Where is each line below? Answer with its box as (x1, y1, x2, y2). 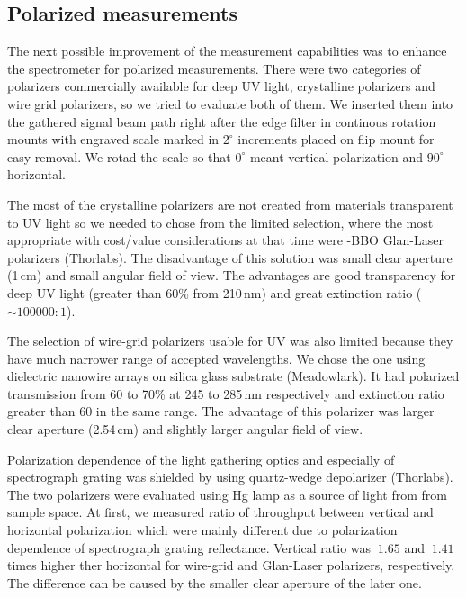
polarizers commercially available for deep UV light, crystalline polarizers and (7, 77, 435, 95)
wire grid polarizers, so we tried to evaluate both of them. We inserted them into (7, 94, 453, 113)
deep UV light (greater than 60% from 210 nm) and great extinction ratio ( (7, 283, 422, 302)
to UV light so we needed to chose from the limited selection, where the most (7, 213, 434, 231)
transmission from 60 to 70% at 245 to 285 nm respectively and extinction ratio (7, 384, 444, 403)
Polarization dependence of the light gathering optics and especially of (7, 449, 395, 468)
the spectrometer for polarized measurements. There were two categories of (7, 59, 421, 77)
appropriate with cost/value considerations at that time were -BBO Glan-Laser (7, 231, 444, 249)
